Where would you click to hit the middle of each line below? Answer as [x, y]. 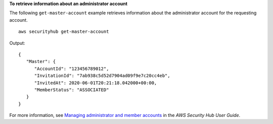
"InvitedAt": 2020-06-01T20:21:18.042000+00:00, [96, 83]
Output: [17, 43]
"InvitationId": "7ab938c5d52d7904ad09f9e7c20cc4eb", [102, 76]
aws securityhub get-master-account [64, 32]
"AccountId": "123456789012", [72, 69]
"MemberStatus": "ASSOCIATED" [72, 90]
